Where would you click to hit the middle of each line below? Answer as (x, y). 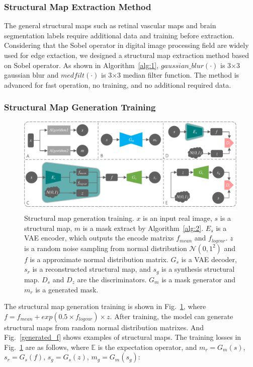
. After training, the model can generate (172, 316)
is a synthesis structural (198, 269)
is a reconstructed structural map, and (92, 269)
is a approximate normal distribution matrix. (99, 259)
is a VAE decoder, (209, 259)
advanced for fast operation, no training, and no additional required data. (118, 84)
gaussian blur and (31, 75)
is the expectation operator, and (147, 347)
